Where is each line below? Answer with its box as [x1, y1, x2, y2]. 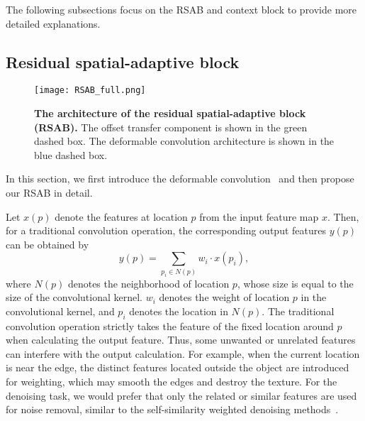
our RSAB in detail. [6, 185, 93, 200]
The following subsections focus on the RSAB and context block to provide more [6, 2, 357, 16]
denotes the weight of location [159, 290, 290, 305]
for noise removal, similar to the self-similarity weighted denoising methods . [6, 402, 339, 417]
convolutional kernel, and [6, 303, 115, 318]
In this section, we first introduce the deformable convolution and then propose [6, 171, 354, 186]
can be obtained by [6, 236, 89, 251]
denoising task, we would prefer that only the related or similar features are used [6, 388, 357, 403]
